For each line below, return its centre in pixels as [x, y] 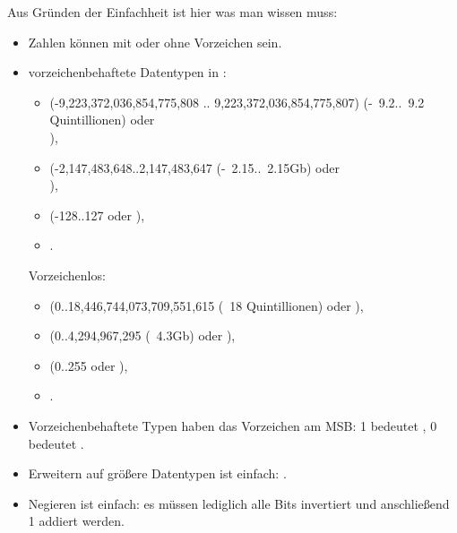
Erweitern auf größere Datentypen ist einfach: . [157, 473]
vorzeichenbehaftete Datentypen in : [127, 72]
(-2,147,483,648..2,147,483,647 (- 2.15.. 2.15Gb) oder [194, 167]
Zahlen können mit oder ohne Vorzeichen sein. [155, 42]
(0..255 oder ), [89, 365]
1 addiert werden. [76, 521]
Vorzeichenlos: [67, 275]
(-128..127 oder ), [97, 215]
